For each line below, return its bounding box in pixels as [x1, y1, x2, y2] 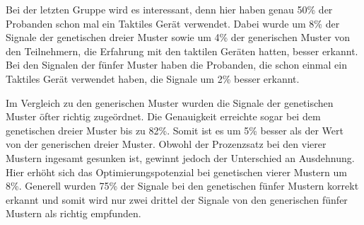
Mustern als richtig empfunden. [6, 206, 141, 221]
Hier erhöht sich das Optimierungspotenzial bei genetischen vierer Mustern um [6, 164, 347, 179]
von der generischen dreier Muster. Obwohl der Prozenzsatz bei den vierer [6, 137, 327, 151]
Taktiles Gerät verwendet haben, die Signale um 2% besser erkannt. [6, 71, 300, 86]
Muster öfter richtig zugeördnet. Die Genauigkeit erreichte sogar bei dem [6, 109, 321, 124]
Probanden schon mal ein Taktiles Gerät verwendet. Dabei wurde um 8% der [6, 16, 340, 30]
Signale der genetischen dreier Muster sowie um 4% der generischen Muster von [6, 30, 351, 45]
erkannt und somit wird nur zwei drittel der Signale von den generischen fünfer [6, 192, 348, 207]
